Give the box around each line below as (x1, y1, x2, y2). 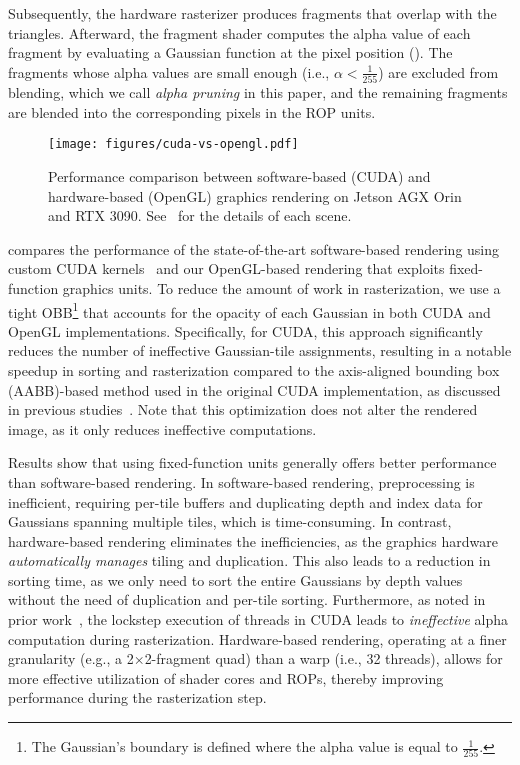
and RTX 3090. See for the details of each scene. (48, 205, 352, 226)
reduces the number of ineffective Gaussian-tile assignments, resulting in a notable (8, 340, 512, 361)
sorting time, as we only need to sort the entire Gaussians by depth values (8, 569, 463, 590)
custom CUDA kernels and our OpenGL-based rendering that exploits (8, 258, 445, 279)
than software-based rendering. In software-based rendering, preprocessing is (8, 471, 475, 492)
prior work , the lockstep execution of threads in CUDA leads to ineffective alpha (8, 609, 509, 630)
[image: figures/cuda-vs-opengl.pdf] (48, 137, 299, 152)
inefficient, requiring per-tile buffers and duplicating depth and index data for (8, 491, 483, 512)
